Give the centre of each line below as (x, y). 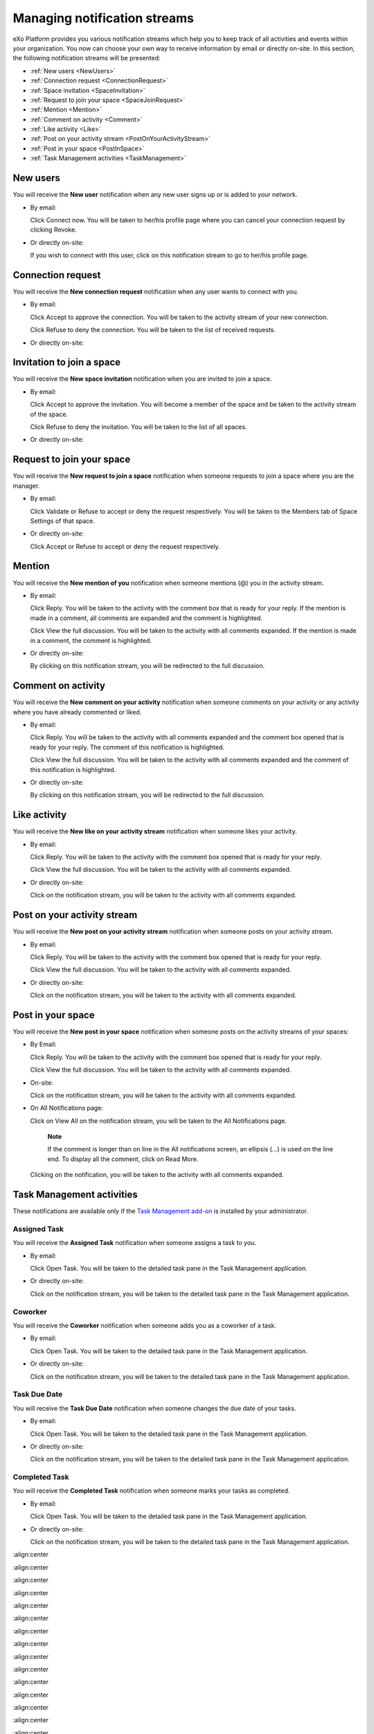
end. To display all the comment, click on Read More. (123, 1159)
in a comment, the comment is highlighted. (91, 640)
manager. (26, 486)
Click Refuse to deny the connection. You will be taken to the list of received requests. (153, 330)
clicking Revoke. (53, 230)
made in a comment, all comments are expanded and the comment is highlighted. (146, 618)
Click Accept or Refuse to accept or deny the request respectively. (125, 546)
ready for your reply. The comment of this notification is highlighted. (127, 747)
